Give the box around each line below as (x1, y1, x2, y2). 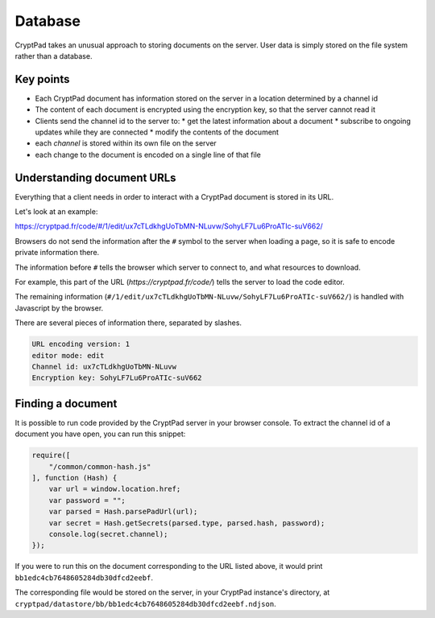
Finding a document (14, 397, 118, 410)
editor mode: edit (31, 351, 105, 360)
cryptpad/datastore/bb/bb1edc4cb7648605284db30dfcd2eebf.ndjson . (14, 599, 277, 608)
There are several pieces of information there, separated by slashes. (14, 318, 242, 328)
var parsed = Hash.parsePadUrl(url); (48, 507, 198, 517)
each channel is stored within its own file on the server (35, 138, 217, 148)
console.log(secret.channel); (48, 529, 168, 538)
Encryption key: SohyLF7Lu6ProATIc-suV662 (31, 373, 202, 382)
